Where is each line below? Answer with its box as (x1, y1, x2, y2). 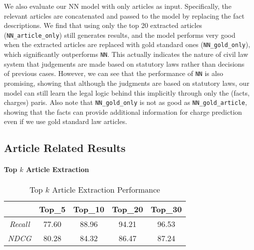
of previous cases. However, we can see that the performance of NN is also (4, 68, 223, 78)
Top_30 (151, 203, 182, 215)
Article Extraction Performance (52, 183, 160, 195)
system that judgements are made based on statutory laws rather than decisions (4, 58, 245, 69)
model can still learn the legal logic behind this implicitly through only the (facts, (4, 87, 250, 98)
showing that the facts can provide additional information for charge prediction (4, 106, 242, 117)
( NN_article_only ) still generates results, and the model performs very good (4, 29, 235, 40)
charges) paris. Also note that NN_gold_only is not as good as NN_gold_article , (4, 97, 247, 107)
